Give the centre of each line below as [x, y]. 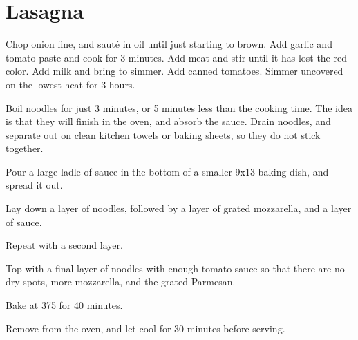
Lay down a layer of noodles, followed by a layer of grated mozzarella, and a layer [179, 208]
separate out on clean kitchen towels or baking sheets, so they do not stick [163, 134]
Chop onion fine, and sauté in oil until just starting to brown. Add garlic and [169, 44]
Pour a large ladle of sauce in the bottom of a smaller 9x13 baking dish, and [167, 171]
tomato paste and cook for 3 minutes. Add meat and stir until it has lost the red [176, 57]
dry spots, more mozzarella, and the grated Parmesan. [121, 282]
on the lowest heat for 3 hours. [70, 84]
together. [25, 148]
